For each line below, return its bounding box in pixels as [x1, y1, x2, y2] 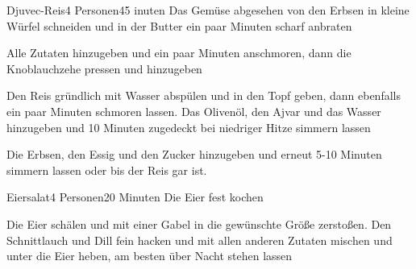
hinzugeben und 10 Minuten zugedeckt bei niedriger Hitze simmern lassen [6, 118, 371, 135]
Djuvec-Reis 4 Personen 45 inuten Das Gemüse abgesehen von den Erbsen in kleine [6, 2, 410, 18]
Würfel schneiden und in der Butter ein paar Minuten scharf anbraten [6, 17, 352, 34]
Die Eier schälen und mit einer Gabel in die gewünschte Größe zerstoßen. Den [6, 215, 392, 232]
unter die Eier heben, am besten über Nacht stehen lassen [6, 247, 293, 264]
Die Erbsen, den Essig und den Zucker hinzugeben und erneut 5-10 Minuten [6, 146, 382, 163]
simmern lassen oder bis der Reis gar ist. [6, 161, 207, 178]
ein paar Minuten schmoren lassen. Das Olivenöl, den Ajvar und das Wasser [6, 102, 381, 119]
